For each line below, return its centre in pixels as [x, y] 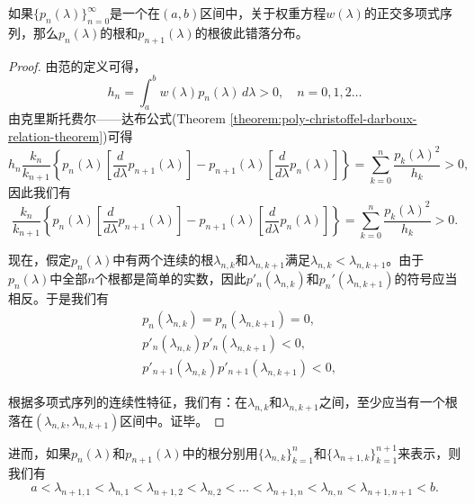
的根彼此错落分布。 [251, 32]
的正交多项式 [402, 13]
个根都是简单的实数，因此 [170, 279]
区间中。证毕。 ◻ [172, 420]
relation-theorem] [56, 136]
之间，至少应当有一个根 [388, 401]
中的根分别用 [220, 452]
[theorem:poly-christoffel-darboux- [323, 118]
